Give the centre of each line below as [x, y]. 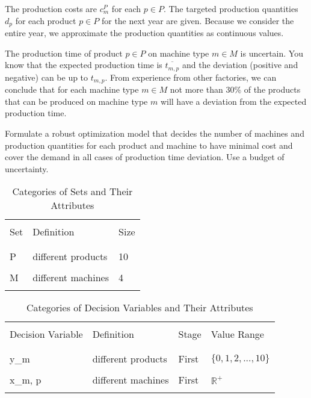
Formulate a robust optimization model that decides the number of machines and [155, 133]
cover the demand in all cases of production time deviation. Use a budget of [145, 157]
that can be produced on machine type [76, 101]
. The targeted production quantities [231, 8]
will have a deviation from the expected [233, 101]
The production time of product [64, 53]
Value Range [237, 334]
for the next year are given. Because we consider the [198, 20]
